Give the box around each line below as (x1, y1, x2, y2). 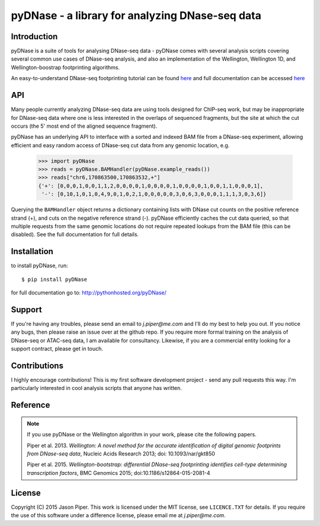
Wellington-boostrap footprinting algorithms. (11, 64, 120, 71)
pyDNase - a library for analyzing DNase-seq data (11, 9, 262, 22)
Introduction (11, 31, 58, 42)
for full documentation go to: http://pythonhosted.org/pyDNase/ (11, 289, 167, 296)
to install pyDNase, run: (11, 262, 68, 270)
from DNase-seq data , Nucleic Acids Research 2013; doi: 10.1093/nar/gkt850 (27, 450, 216, 457)
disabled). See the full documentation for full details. (11, 231, 139, 238)
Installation (11, 246, 53, 256)
